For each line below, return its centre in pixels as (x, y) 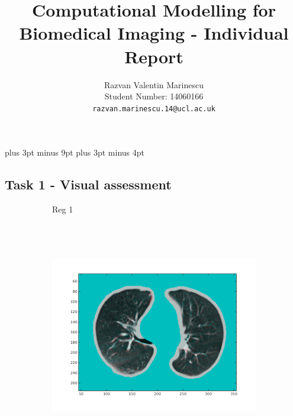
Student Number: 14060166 (154, 96)
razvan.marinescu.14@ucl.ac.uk (154, 109)
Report (154, 56)
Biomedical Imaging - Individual (154, 33)
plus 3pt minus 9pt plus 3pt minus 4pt (75, 152)
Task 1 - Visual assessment (88, 184)
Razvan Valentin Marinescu (154, 84)
